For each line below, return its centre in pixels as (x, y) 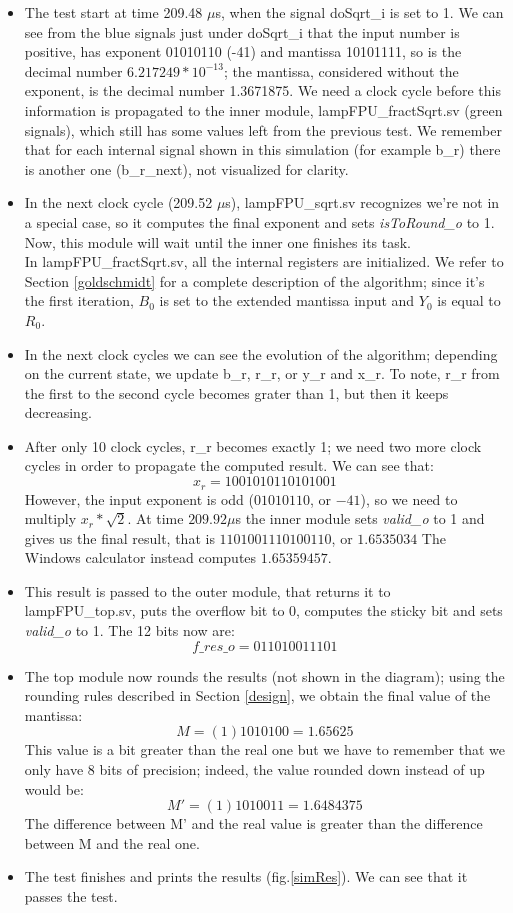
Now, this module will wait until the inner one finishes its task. (217, 241)
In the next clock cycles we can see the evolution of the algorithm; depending (261, 353)
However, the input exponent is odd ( (139, 498)
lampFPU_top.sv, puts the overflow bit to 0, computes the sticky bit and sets (263, 610)
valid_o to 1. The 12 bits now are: (129, 630)
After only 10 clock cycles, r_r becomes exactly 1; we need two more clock (253, 445)
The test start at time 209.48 (113, 12)
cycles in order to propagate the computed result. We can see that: (229, 465)
